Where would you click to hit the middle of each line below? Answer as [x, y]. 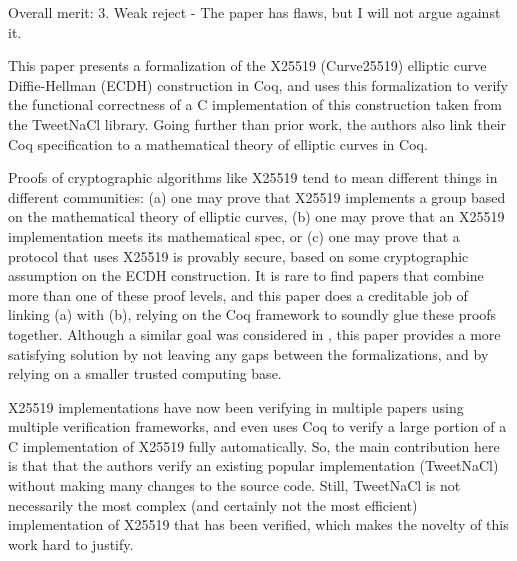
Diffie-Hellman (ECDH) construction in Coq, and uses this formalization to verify [258, 84]
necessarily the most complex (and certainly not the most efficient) [213, 504]
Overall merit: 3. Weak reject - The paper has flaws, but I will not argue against [254, 12]
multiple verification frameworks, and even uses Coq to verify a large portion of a [257, 426]
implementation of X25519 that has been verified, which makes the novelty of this [258, 524]
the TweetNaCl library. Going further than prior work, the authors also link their [257, 123]
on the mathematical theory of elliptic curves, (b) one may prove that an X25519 [256, 216]
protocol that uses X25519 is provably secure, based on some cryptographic [238, 255]
